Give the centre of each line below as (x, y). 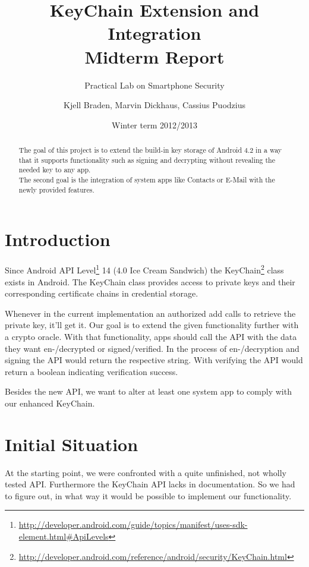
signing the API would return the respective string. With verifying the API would (154, 360)
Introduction (58, 239)
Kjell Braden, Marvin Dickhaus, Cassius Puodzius (154, 105)
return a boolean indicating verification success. (92, 371)
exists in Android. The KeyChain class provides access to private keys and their (150, 281)
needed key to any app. (55, 170)
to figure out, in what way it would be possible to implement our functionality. (148, 495)
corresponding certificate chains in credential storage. (102, 293)
